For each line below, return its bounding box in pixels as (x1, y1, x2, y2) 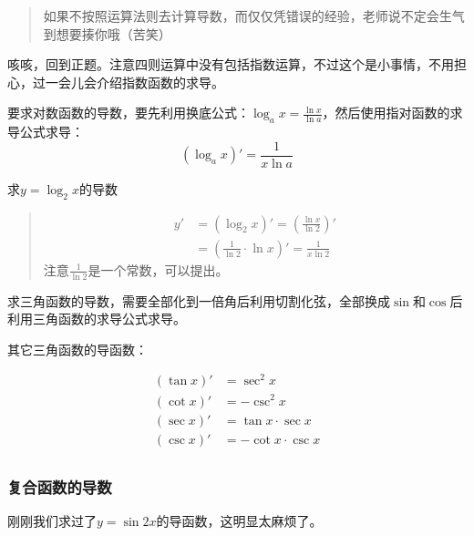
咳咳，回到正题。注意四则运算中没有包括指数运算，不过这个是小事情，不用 (7, 55, 454, 74)
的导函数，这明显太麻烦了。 (156, 510, 323, 530)
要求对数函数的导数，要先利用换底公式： (7, 103, 250, 122)
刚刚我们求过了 (7, 510, 97, 530)
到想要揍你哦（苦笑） (43, 24, 171, 43)
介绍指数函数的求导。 (96, 72, 224, 91)
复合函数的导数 (7, 475, 112, 498)
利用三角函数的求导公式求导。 (7, 309, 186, 328)
